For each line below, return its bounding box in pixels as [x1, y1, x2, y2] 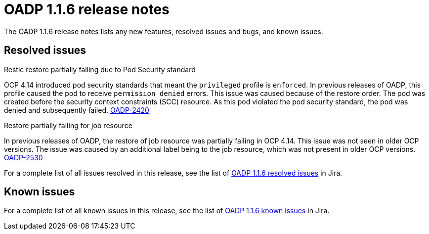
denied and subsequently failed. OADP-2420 [4, 105, 149, 114]
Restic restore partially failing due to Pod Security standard [4, 65, 196, 74]
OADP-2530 [4, 153, 43, 162]
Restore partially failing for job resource [4, 121, 132, 130]
